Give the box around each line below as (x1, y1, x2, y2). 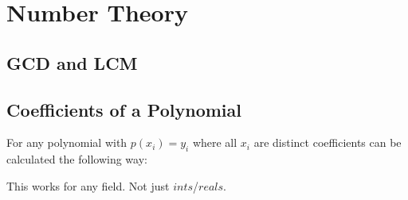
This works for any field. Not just (6, 177, 170, 194)
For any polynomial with (6, 134, 127, 151)
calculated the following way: (6, 151, 147, 167)
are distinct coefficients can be (253, 134, 402, 151)
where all (192, 134, 237, 151)
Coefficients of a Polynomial (6, 97, 241, 121)
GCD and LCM (6, 50, 138, 75)
